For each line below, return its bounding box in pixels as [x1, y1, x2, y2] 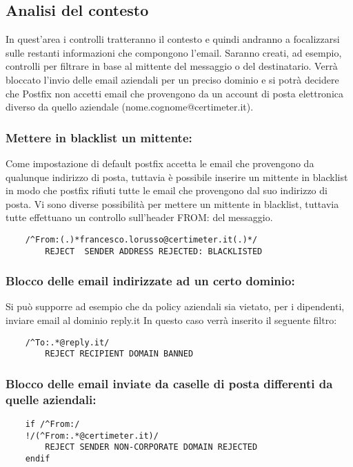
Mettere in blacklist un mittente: [6, 128, 192, 146]
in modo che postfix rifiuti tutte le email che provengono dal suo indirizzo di [6, 183, 327, 198]
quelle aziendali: [6, 390, 97, 408]
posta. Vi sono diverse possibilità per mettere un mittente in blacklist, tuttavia [6, 196, 339, 211]
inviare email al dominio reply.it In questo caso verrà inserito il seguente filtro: [6, 313, 337, 327]
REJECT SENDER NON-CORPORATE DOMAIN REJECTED [45, 442, 258, 452]
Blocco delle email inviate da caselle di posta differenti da [6, 374, 333, 392]
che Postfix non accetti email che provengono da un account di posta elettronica [6, 86, 344, 100]
